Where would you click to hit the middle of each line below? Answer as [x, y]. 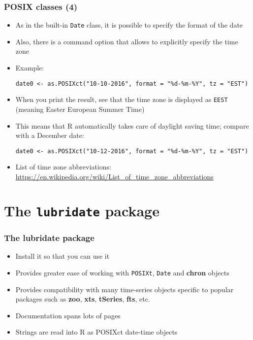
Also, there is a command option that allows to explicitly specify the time [127, 41]
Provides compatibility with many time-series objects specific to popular [125, 289]
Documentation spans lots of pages [68, 315]
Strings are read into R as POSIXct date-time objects [96, 332]
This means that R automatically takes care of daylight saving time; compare [132, 125]
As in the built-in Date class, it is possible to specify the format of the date [129, 25]
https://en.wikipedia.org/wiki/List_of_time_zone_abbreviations [114, 176]
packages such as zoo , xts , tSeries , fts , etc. [83, 299]
